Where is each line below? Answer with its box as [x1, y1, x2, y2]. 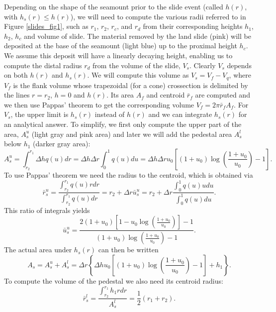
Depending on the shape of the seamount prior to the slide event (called [4, 1, 223, 11]
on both [4, 70, 28, 80]
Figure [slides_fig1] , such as [4, 21, 89, 31]
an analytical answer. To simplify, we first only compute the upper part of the [4, 118, 242, 129]
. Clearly [189, 60, 216, 70]
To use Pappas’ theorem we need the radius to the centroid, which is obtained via [4, 169, 253, 180]
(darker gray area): [33, 138, 91, 149]
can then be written [98, 244, 159, 255]
